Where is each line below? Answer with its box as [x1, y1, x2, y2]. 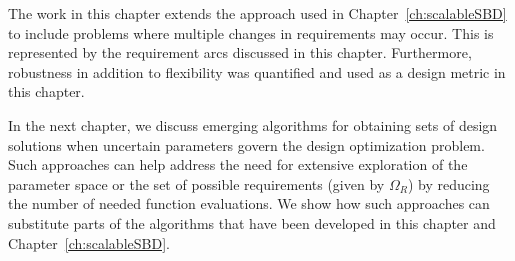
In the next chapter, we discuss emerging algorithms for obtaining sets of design [8, 114, 498, 135]
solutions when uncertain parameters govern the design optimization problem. [8, 134, 485, 155]
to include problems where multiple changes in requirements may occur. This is [8, 22, 494, 43]
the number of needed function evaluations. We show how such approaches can [8, 193, 490, 214]
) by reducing [407, 173, 490, 194]
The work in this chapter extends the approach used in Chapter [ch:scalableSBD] [8, 3, 507, 23]
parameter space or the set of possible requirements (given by [8, 173, 385, 194]
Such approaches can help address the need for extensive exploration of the [8, 154, 468, 175]
